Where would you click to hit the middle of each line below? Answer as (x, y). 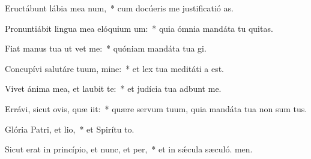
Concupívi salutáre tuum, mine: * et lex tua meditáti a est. (114, 68)
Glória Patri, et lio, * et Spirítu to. (70, 129)
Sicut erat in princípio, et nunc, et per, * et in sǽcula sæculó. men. (129, 149)
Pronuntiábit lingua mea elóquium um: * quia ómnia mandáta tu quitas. (139, 28)
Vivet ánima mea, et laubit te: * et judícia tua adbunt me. (113, 88)
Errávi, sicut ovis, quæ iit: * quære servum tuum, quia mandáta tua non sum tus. (156, 108)
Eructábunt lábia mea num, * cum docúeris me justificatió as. (119, 8)
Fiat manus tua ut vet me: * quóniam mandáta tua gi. (106, 48)
